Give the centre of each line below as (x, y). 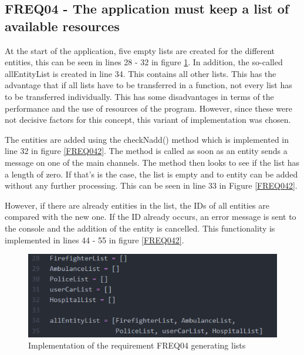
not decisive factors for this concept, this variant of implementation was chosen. (148, 120)
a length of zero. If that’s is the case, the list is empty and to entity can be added (151, 174)
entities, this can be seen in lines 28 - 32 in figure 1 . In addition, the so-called (144, 62)
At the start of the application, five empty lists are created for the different (140, 50)
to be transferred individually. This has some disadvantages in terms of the (139, 96)
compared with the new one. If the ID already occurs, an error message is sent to (151, 217)
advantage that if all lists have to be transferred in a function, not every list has (148, 85)
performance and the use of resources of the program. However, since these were (148, 108)
